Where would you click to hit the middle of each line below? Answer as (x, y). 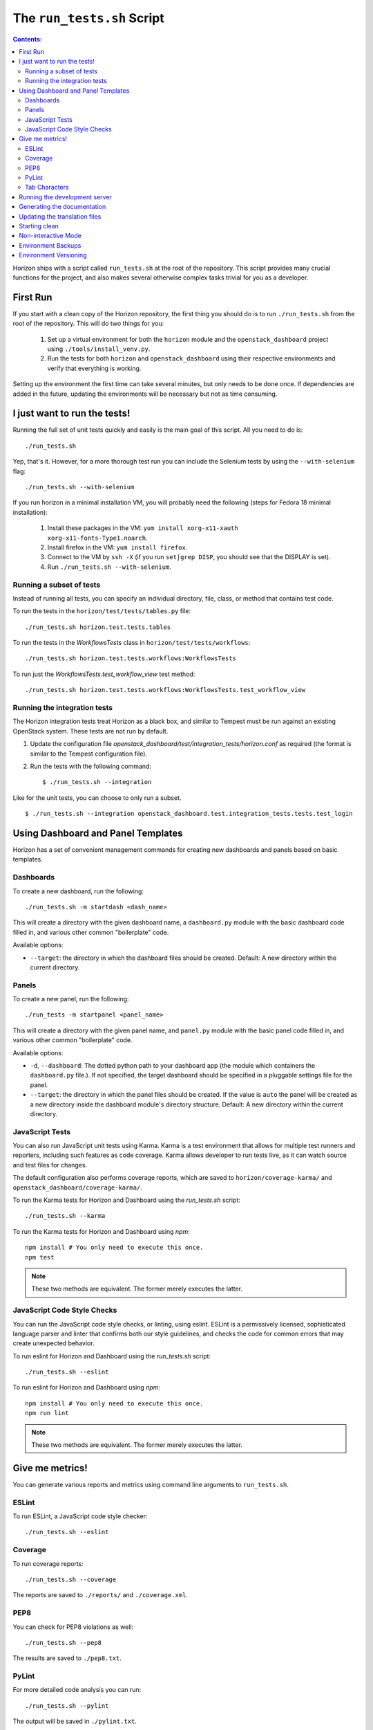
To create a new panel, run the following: (71, 999)
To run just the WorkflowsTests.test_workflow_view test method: (104, 674)
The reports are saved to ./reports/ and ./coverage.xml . (100, 1595)
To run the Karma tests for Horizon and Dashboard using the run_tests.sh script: (127, 1200)
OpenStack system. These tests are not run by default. (90, 731)
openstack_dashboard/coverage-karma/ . (78, 1187)
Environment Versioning (53, 255)
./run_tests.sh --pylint (67, 1705)
